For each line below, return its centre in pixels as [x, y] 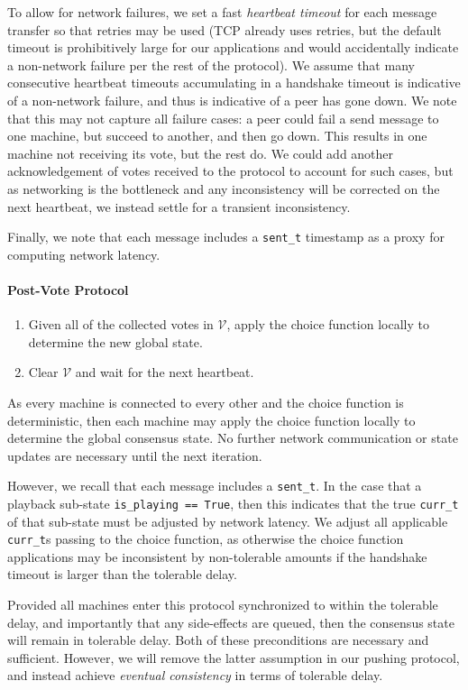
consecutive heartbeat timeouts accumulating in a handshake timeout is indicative [234, 83]
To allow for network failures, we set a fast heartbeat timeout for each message [222, 12]
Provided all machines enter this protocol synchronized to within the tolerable [223, 605]
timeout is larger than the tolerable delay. [122, 574]
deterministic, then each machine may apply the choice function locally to [211, 420]
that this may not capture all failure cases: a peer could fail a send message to [223, 118]
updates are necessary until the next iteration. [135, 455]
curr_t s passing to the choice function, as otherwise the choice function [206, 539]
